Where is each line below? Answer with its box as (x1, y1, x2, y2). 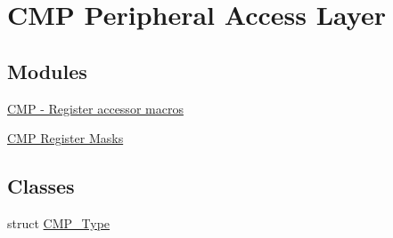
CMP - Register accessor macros (7, 99, 184, 117)
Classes (7, 172, 75, 200)
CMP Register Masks (7, 129, 124, 147)
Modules (7, 57, 87, 84)
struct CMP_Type (7, 213, 111, 232)
